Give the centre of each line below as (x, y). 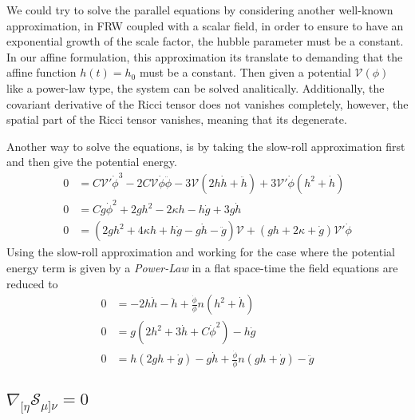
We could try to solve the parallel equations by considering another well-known (200, 10)
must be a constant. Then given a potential (245, 72)
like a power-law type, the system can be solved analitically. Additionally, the (196, 87)
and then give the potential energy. (92, 162)
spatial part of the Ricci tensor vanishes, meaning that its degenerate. (177, 119)
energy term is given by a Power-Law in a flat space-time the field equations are (202, 268)
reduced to (32, 283)
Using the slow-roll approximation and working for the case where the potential (201, 252)
